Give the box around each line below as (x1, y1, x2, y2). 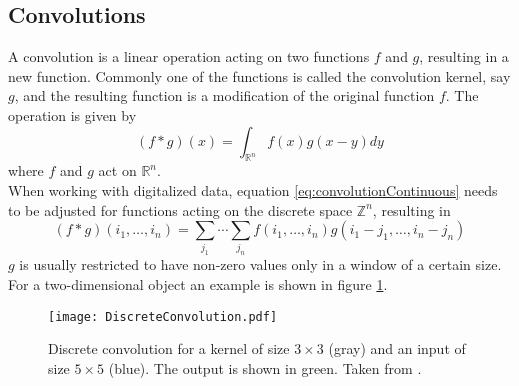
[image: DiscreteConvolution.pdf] (48, 309, 278, 324)
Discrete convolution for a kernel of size (48, 338, 290, 359)
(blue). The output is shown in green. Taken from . (108, 357, 422, 378)
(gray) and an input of (328, 338, 466, 359)
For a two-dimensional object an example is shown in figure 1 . (8, 274, 388, 295)
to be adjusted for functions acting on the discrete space (8, 199, 353, 220)
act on (98, 160, 137, 181)
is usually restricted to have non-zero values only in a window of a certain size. (19, 254, 502, 275)
